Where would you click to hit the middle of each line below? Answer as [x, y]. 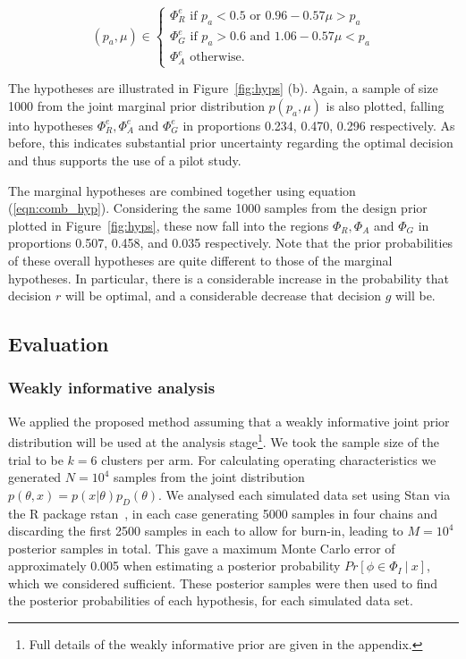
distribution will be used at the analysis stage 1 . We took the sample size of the [224, 440]
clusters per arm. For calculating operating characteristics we [269, 459]
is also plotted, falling [385, 105]
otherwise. [217, 58]
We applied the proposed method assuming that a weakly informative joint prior [229, 421]
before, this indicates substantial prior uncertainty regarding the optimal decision [231, 143]
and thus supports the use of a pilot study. [125, 160]
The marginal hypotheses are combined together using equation [182, 190]
